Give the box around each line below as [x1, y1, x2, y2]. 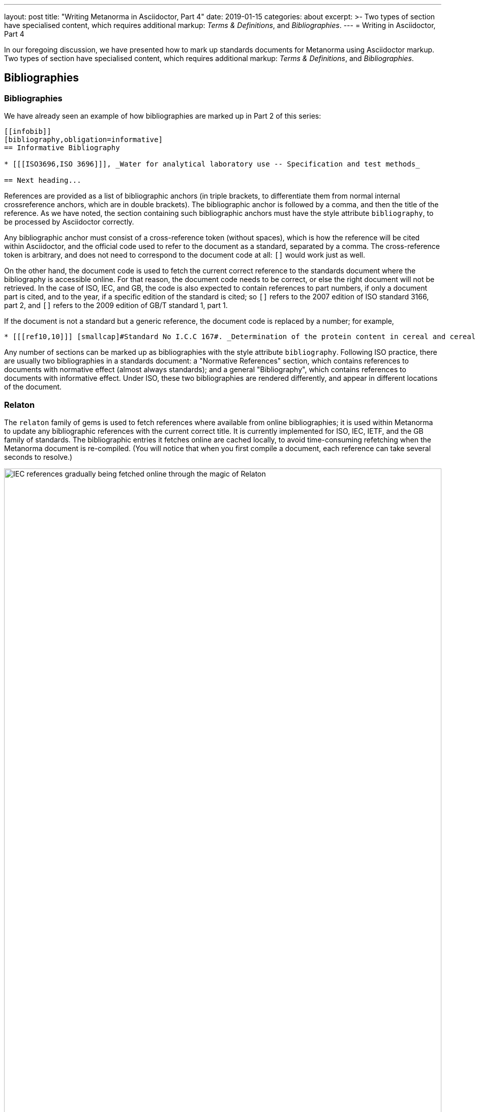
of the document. [4, 382, 62, 392]
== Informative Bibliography [4, 144, 120, 152]
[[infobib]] [4, 127, 51, 136]
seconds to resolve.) [4, 452, 73, 461]
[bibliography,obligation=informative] [4, 135, 163, 144]
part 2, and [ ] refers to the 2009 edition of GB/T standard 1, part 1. [4, 301, 228, 310]
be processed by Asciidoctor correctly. [4, 217, 134, 227]
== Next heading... [4, 176, 81, 185]
